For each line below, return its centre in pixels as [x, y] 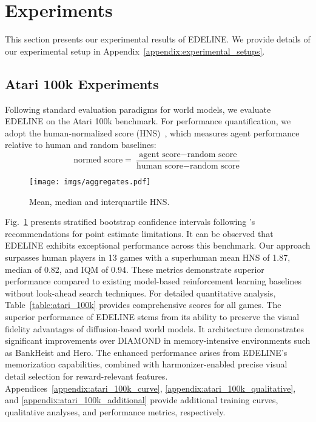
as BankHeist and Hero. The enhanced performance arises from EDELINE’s [146, 352]
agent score [160, 154]
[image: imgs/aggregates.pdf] [90, 182]
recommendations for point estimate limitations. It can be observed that [139, 233]
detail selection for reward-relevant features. [86, 376]
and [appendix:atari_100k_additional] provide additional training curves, [142, 400]
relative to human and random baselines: [81, 145]
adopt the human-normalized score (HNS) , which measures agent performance [152, 132]
